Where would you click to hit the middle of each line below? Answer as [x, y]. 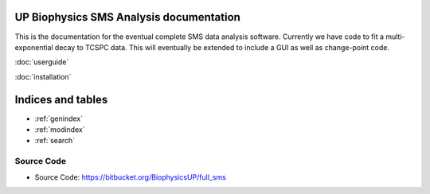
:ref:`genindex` [59, 118]
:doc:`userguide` [42, 62]
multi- [395, 37]
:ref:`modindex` [60, 129]
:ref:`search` [55, 141]
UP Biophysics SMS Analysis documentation [127, 17]
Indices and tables [61, 99]
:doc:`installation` [43, 76]
